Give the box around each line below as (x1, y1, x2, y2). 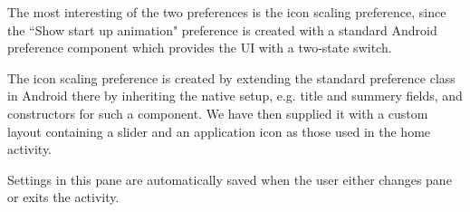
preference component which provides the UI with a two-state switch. (7, 38, 392, 57)
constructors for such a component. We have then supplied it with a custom (7, 103, 428, 122)
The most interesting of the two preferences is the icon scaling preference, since (7, 3, 446, 21)
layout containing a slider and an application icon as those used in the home (7, 121, 431, 140)
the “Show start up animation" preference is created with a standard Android (7, 20, 437, 39)
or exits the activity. (7, 188, 120, 207)
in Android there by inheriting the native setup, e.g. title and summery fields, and (7, 86, 463, 105)
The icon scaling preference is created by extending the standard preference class (7, 68, 456, 87)
